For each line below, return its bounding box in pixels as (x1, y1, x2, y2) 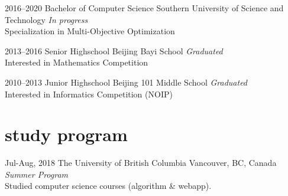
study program (5, 122, 128, 146)
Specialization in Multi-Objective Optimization (5, 25, 175, 37)
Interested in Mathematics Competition (5, 56, 148, 68)
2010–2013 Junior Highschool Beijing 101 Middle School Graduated (5, 76, 248, 88)
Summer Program (5, 168, 69, 180)
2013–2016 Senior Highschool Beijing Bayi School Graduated (5, 44, 223, 57)
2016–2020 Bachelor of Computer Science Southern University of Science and (5, 2, 284, 14)
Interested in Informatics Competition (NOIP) (5, 87, 173, 100)
